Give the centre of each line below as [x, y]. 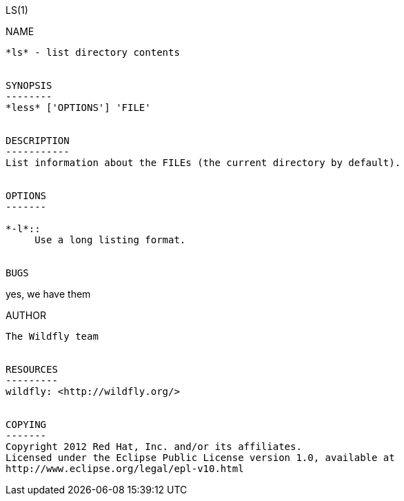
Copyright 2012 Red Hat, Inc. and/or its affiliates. [154, 447]
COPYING [26, 425]
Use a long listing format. [110, 240]
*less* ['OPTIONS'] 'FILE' [78, 108]
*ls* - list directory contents [93, 52]
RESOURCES [32, 369]
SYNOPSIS [29, 85]
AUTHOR [26, 315]
